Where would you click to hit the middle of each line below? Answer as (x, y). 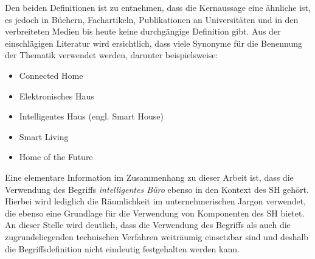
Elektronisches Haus (57, 96)
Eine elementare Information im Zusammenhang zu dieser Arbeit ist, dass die (149, 177)
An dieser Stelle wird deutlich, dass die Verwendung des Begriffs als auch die (148, 225)
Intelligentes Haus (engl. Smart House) (91, 116)
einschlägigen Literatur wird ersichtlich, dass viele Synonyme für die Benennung (154, 43)
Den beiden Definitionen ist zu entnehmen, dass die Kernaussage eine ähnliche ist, (158, 7)
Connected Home (51, 75)
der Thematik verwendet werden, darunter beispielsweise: (112, 55)
